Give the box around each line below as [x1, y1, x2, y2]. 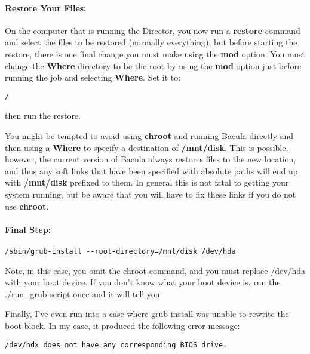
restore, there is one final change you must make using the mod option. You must [5, 47, 306, 60]
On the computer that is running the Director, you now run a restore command [5, 24, 300, 36]
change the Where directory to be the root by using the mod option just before [5, 59, 302, 72]
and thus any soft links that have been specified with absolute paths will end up [5, 164, 298, 177]
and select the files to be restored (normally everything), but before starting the [5, 36, 297, 48]
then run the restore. [5, 109, 81, 122]
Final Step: [5, 223, 51, 235]
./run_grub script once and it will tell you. [5, 287, 162, 300]
